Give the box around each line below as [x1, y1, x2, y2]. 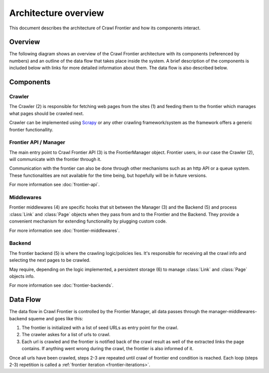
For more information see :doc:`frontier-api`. [9, 182, 100, 188]
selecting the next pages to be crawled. [9, 257, 91, 263]
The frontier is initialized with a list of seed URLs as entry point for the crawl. [21, 324, 179, 331]
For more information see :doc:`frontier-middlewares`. [9, 227, 120, 234]
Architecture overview [9, 7, 104, 18]
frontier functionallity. [9, 126, 53, 132]
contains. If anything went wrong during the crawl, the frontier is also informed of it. [21, 346, 194, 352]
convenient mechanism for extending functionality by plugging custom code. [9, 218, 167, 224]
